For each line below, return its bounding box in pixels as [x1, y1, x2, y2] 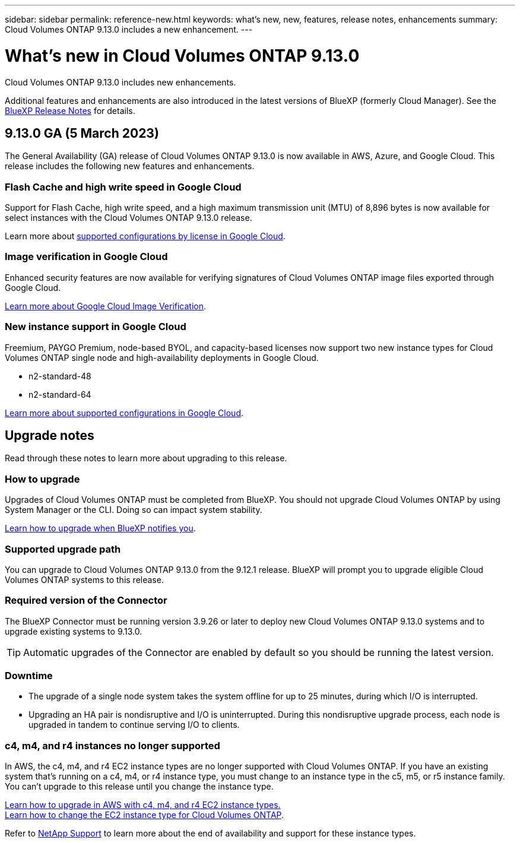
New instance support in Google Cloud [5, 321, 186, 333]
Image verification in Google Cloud [5, 251, 168, 263]
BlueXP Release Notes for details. [5, 105, 135, 116]
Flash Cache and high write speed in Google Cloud [5, 180, 242, 193]
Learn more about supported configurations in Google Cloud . [5, 407, 244, 418]
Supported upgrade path [5, 543, 121, 555]
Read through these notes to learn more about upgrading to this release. [5, 453, 287, 464]
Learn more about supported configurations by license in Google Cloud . [5, 231, 286, 242]
